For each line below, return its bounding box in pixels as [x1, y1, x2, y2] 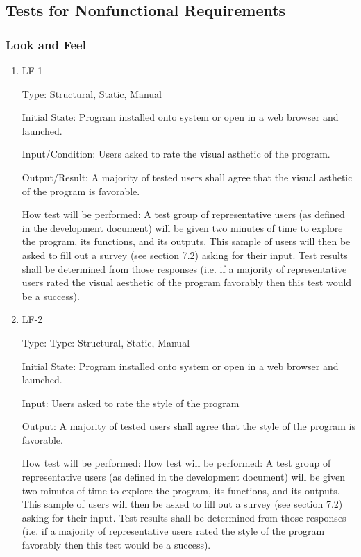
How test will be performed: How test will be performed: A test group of [22, 456, 331, 470]
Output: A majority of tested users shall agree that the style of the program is [22, 419, 355, 433]
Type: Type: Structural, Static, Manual [22, 335, 190, 349]
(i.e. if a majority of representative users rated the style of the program [22, 524, 325, 538]
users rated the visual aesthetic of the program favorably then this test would [22, 275, 352, 290]
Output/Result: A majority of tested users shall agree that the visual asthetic [22, 169, 353, 184]
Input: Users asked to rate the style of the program [22, 395, 240, 410]
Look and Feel [6, 35, 86, 53]
